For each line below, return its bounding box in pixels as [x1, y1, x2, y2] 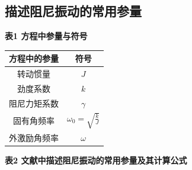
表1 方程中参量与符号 [5, 30, 88, 42]
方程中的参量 [9, 52, 59, 65]
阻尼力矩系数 [9, 97, 59, 109]
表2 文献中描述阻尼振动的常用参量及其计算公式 [5, 154, 187, 166]
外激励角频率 [9, 131, 59, 144]
